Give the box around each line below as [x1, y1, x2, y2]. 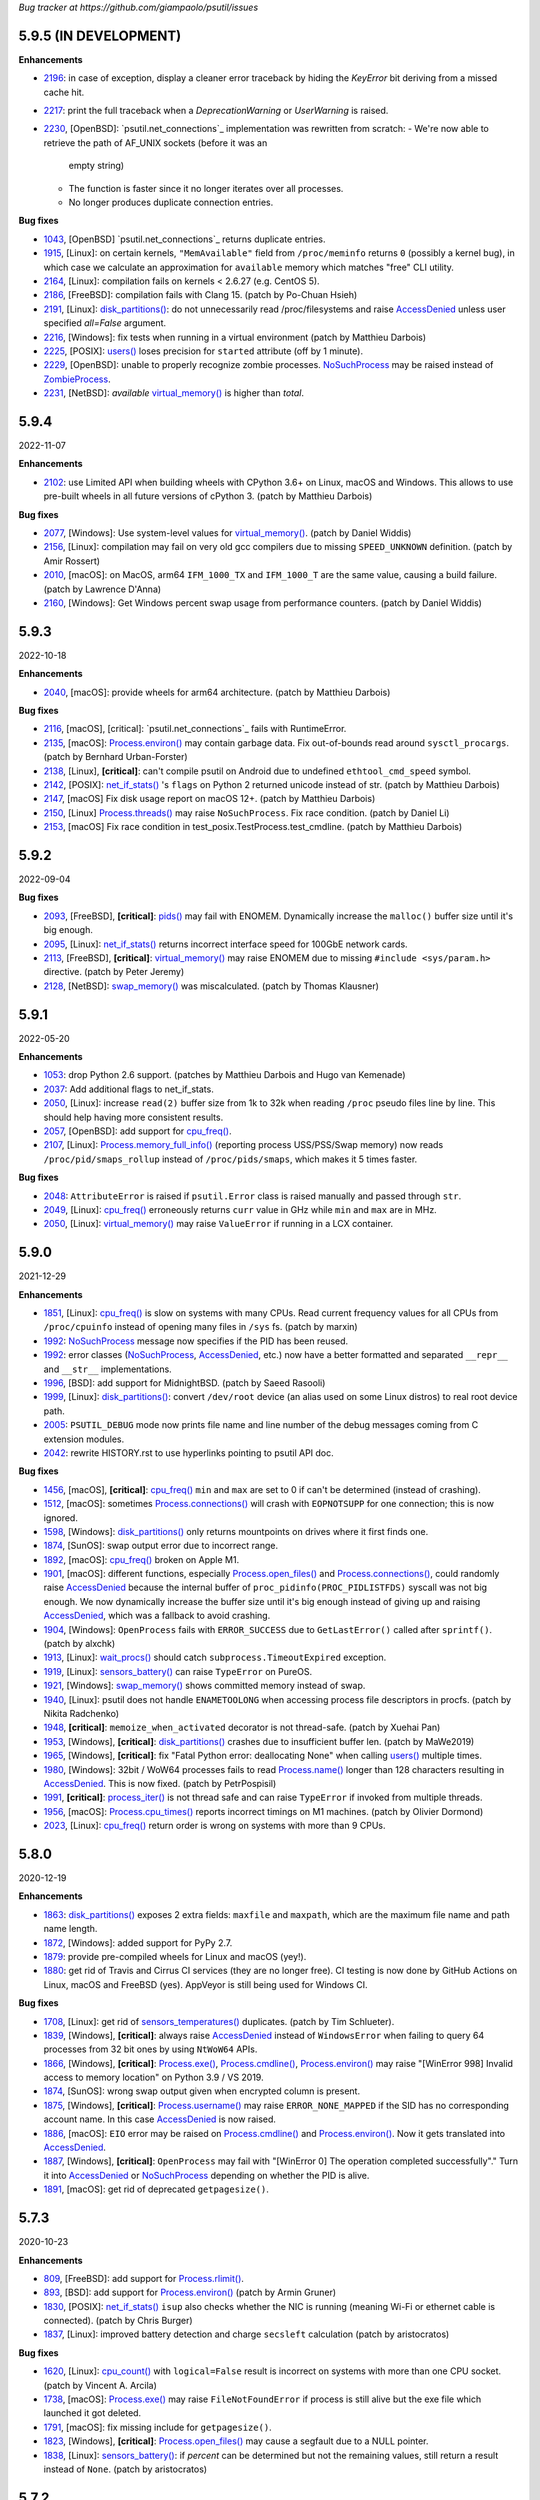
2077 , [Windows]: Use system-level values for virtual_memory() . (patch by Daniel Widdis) [43, 526, 412, 539]
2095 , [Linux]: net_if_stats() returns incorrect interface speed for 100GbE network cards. [43, 938, 409, 950]
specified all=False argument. [43, 317, 167, 329]
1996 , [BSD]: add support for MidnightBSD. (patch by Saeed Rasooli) [43, 1377, 326, 1389]
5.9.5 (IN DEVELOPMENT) [18, 27, 182, 44]
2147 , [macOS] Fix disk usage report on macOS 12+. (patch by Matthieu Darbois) [43, 793, 376, 805]
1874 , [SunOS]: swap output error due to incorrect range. [43, 1540, 279, 1552]
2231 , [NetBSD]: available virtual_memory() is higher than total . [43, 387, 305, 399]
